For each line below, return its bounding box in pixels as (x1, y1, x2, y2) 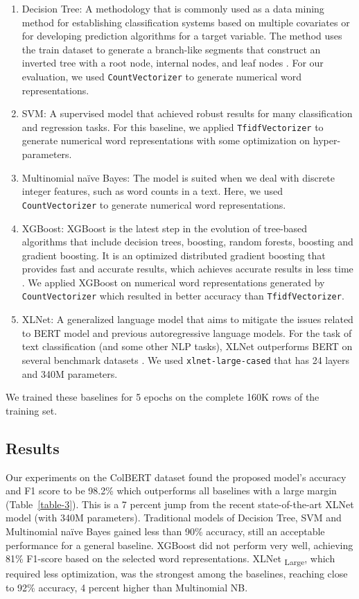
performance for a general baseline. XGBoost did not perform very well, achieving (6, 537, 353, 552)
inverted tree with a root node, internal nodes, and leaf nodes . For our (21, 55, 324, 70)
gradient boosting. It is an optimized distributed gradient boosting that (21, 248, 326, 262)
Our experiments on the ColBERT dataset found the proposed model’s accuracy (6, 469, 347, 484)
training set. (6, 403, 58, 417)
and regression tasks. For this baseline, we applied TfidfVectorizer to (21, 119, 324, 134)
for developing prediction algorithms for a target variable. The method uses (21, 28, 342, 43)
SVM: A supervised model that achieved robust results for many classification (21, 106, 353, 121)
